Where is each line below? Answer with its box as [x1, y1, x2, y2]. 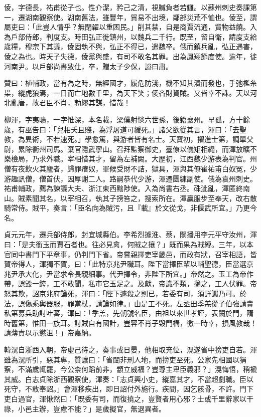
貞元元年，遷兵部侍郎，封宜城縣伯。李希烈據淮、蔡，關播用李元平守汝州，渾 [4, 229, 257, 240]
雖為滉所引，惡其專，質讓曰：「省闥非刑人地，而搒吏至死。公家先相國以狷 [4, 354, 246, 364]
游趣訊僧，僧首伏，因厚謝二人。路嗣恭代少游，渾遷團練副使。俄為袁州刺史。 [4, 173, 257, 183]
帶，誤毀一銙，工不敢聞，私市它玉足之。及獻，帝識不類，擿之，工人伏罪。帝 [4, 278, 257, 289]
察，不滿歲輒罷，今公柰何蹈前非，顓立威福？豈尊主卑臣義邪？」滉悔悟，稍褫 [4, 364, 257, 374]
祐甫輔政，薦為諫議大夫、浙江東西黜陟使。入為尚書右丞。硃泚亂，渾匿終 [4, 183, 243, 193]
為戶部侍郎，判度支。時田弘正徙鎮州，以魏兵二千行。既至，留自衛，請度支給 [4, 31, 257, 42]
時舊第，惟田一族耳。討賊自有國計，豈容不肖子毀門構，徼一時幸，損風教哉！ [4, 317, 257, 328]
